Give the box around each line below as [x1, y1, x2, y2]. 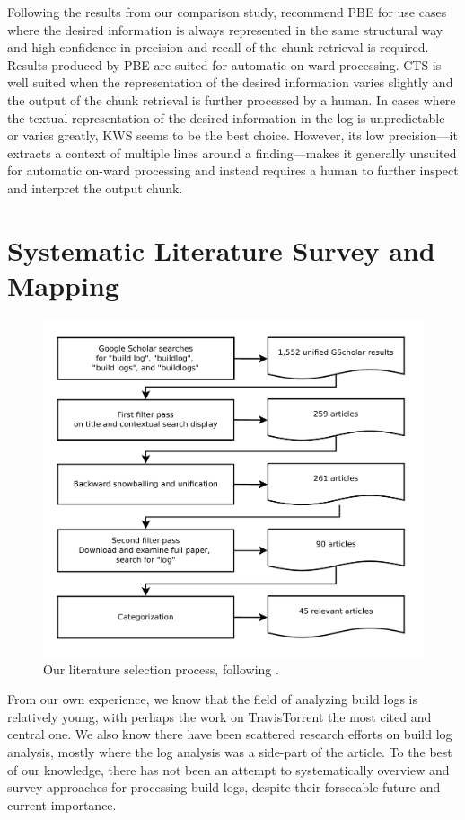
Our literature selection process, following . [43, 659, 279, 678]
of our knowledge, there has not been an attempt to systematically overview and [7, 760, 450, 779]
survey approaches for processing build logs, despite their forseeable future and [7, 778, 441, 797]
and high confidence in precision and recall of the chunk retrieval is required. [7, 38, 429, 57]
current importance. [7, 795, 117, 814]
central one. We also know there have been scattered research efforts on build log [7, 725, 452, 744]
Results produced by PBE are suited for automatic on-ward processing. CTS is [7, 55, 442, 74]
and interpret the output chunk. [7, 178, 183, 197]
